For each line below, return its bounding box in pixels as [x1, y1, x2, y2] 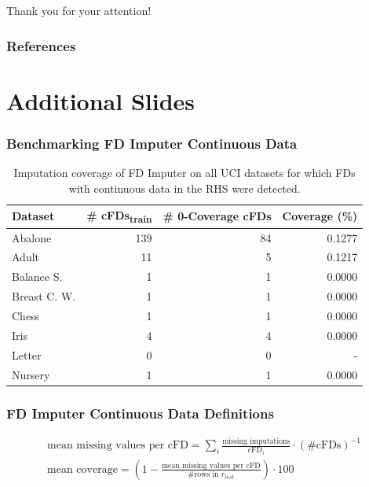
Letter [12, 346, 42, 363]
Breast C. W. [12, 288, 76, 304]
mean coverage [47, 463, 118, 475]
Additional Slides [6, 84, 195, 116]
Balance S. [12, 268, 63, 285]
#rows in [188, 470, 219, 479]
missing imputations [222, 437, 290, 446]
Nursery [12, 366, 50, 382]
